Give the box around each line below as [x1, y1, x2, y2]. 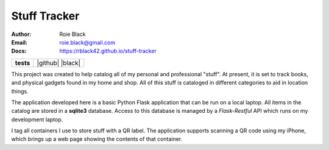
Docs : [11, 48, 27, 55]
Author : [11, 30, 32, 38]
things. [11, 87, 29, 95]
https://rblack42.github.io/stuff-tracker [59, 48, 157, 55]
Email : [11, 38, 27, 46]
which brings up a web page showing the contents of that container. [11, 135, 183, 143]
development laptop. [11, 116, 63, 123]
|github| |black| [37, 59, 81, 67]
